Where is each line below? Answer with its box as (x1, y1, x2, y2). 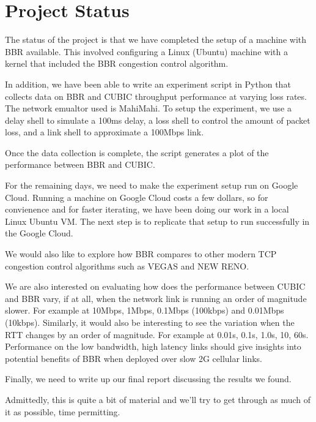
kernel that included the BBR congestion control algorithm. (5, 57, 229, 70)
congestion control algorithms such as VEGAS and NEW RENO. (5, 259, 249, 272)
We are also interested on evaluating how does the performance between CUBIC (5, 280, 306, 293)
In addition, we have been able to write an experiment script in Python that (5, 77, 291, 90)
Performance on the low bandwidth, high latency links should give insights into (5, 340, 301, 353)
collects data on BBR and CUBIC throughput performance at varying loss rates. (5, 89, 307, 102)
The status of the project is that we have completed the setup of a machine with (5, 33, 307, 46)
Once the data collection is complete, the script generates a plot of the (5, 146, 269, 159)
